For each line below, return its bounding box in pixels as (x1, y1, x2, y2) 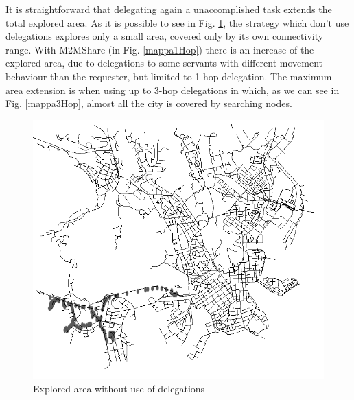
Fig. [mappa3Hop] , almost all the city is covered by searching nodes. (5, 96, 292, 110)
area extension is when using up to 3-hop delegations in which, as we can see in (5, 82, 340, 97)
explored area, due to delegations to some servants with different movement (5, 56, 323, 70)
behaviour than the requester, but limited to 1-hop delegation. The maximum (5, 69, 332, 83)
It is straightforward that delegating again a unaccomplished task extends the (5, 2, 332, 16)
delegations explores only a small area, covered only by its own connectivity (5, 29, 324, 43)
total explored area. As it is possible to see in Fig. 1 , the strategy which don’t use (5, 15, 349, 30)
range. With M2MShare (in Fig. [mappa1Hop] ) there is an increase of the (5, 42, 314, 56)
